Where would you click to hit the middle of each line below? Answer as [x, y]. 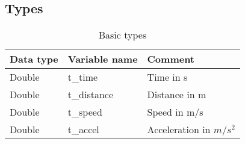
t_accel [83, 130]
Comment [171, 59]
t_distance [91, 95]
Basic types [123, 35]
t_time [83, 77]
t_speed [85, 112]
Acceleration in [179, 130]
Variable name [103, 59]
